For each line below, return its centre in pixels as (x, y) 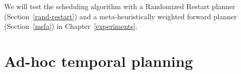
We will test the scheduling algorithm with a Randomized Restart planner (120, 6)
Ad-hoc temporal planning (99, 61)
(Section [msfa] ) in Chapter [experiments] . (71, 26)
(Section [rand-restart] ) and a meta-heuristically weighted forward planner (120, 16)
